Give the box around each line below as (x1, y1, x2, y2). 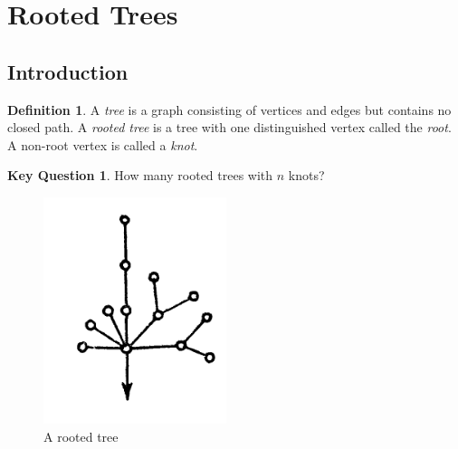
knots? (288, 166, 325, 185)
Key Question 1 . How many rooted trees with (7, 166, 273, 185)
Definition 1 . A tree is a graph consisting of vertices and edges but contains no (7, 100, 452, 119)
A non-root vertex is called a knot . (7, 135, 198, 154)
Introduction (7, 57, 129, 85)
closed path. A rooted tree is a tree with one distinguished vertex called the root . (7, 118, 452, 137)
